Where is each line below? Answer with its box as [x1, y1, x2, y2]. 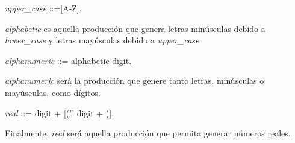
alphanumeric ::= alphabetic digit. [5, 54, 132, 66]
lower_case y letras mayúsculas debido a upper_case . [5, 34, 202, 46]
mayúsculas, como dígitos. [5, 86, 101, 98]
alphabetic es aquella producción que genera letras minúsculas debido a [5, 22, 265, 34]
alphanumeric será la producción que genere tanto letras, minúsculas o [5, 74, 264, 87]
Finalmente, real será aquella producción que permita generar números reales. [5, 127, 291, 139]
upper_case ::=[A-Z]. [5, 2, 82, 14]
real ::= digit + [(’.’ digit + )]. [5, 106, 114, 119]
